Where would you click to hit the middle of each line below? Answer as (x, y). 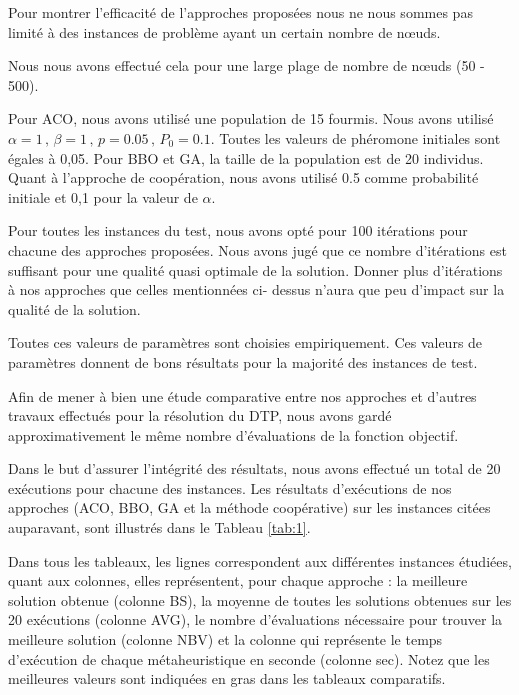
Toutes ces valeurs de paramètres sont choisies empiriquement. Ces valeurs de (245, 342)
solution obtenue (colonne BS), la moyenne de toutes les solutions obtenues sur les (260, 599)
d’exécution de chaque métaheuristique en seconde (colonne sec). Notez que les (249, 658)
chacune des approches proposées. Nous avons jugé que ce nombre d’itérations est (257, 249)
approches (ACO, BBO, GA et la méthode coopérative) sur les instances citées (249, 507)
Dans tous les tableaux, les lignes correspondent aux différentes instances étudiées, (260, 560)
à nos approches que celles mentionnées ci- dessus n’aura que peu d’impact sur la (256, 289)
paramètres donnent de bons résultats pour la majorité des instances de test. (243, 361)
